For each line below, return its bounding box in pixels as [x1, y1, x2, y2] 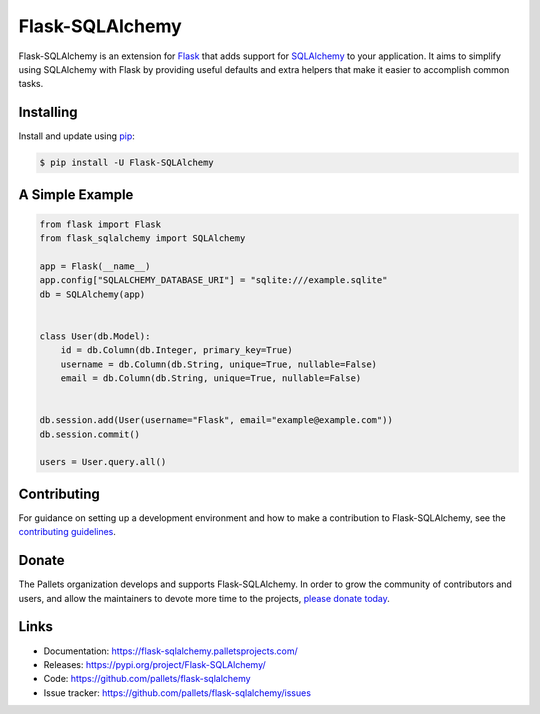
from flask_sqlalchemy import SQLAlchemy [39, 233, 246, 244]
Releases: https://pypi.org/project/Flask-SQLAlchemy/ [43, 658, 267, 670]
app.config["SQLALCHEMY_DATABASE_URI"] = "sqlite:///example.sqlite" [39, 275, 388, 286]
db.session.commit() [39, 428, 140, 440]
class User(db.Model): [39, 330, 151, 342]
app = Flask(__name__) [39, 260, 151, 272]
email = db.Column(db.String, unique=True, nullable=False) [60, 373, 362, 384]
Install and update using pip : [18, 130, 135, 142]
